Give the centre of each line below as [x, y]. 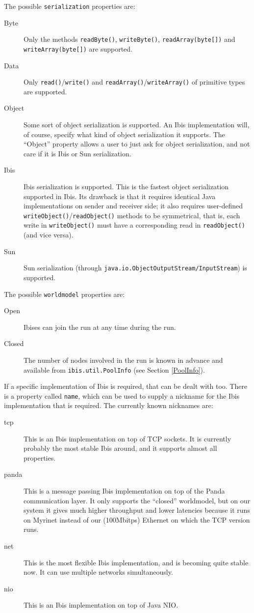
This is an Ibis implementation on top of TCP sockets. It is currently [127, 438]
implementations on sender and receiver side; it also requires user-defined [133, 206]
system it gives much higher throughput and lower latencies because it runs [137, 510]
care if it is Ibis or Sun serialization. [77, 153]
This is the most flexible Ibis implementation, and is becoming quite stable [136, 562]
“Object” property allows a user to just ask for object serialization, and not [137, 144]
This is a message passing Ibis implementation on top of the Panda [124, 491]
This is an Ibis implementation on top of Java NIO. [101, 605]
